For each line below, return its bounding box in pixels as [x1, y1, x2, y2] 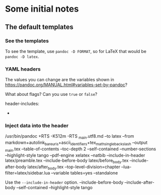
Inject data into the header [5, 123, 69, 129]
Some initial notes [5, 3, 79, 15]
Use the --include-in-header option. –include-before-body [5, 179, 124, 185]
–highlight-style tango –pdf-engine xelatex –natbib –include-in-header [5, 152, 145, 158]
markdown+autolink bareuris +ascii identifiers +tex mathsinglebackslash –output [5, 140, 147, 147]
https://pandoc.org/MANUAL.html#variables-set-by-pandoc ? [5, 82, 128, 88]
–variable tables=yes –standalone [51, 170, 118, 176]
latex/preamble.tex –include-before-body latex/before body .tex [5, 157, 129, 164]
